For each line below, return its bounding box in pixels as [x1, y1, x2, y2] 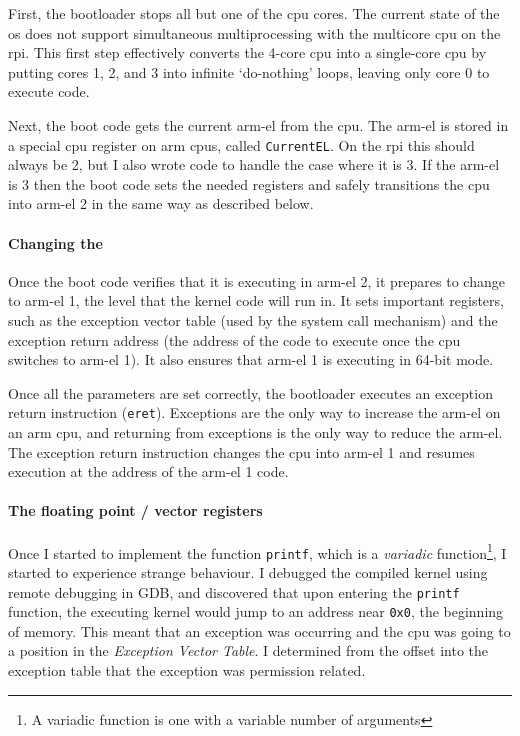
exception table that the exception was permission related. [8, 660, 366, 680]
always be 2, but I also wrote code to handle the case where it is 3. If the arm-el [8, 154, 500, 175]
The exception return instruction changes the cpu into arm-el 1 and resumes [8, 441, 475, 462]
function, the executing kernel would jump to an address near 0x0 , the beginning [8, 601, 504, 622]
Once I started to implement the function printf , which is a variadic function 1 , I [8, 539, 507, 563]
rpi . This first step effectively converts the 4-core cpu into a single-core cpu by [8, 42, 487, 63]
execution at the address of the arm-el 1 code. [8, 461, 289, 482]
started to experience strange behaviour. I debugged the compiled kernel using [8, 561, 488, 582]
